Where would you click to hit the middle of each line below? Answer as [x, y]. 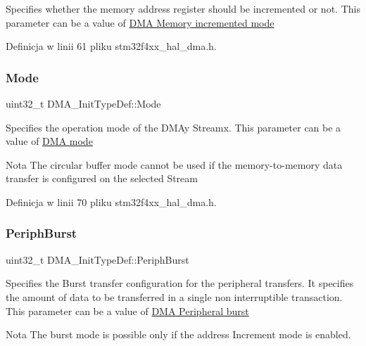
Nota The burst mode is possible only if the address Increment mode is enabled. [178, 334]
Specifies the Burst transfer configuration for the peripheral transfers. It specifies [180, 283]
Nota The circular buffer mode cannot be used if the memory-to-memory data [174, 164]
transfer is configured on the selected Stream [102, 178]
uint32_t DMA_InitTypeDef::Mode [83, 103]
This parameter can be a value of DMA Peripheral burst [127, 310]
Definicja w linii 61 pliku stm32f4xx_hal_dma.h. [111, 46]
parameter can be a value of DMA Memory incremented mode [140, 22]
